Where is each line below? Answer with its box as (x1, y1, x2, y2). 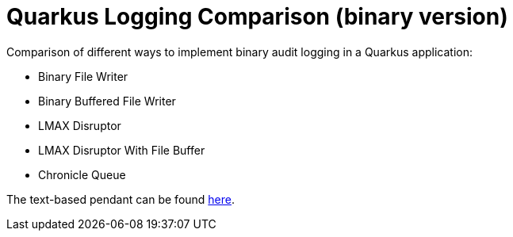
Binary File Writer (38, 69, 128, 83)
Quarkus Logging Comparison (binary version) (6, 3, 508, 30)
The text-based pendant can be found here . (6, 192, 235, 206)
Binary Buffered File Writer (38, 94, 176, 108)
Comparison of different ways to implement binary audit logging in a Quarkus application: (6, 44, 473, 59)
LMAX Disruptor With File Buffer (38, 143, 205, 157)
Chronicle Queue (38, 167, 126, 182)
